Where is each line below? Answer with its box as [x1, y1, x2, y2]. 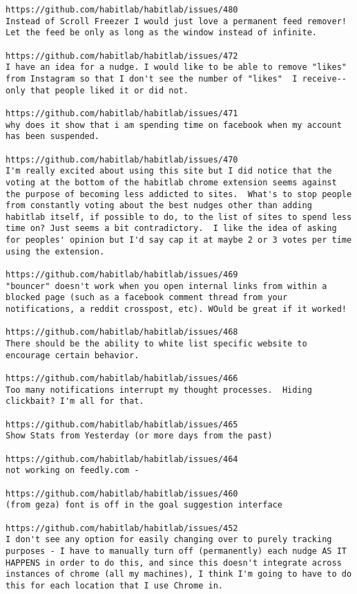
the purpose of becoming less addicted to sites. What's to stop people [6, 189, 352, 199]
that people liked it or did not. [30, 85, 189, 95]
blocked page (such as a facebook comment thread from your [6, 293, 288, 303]
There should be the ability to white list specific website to [6, 339, 307, 349]
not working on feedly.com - [6, 465, 139, 476]
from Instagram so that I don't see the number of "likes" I [6, 73, 298, 84]
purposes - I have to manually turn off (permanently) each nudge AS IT [6, 546, 347, 556]
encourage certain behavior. [6, 350, 139, 360]
